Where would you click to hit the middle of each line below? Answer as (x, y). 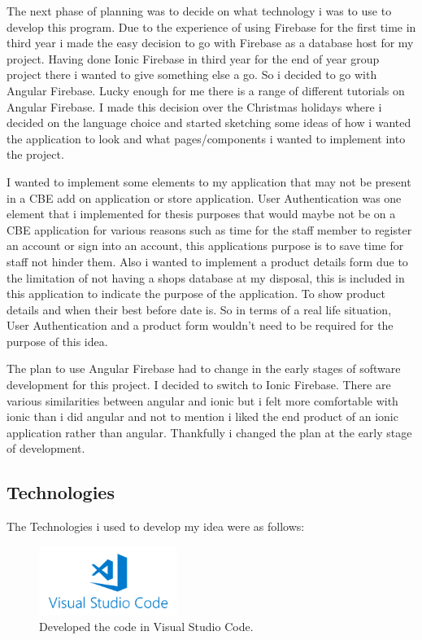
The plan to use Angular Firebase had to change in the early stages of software (204, 368)
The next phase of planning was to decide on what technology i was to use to (199, 11)
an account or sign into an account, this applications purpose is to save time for (205, 245)
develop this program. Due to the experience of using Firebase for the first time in (211, 26)
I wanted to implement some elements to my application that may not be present (209, 181)
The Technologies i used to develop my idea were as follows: (156, 526)
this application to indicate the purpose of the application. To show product (196, 294)
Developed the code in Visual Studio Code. (146, 627)
